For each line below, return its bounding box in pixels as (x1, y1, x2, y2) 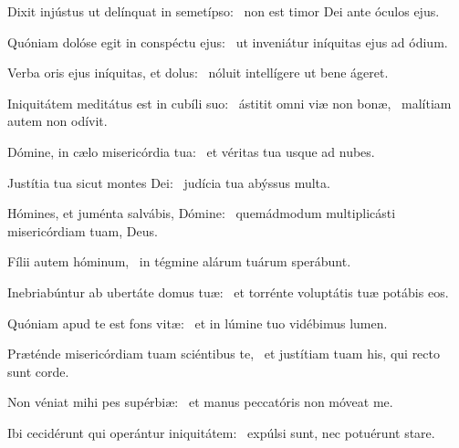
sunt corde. (7, 361, 69, 380)
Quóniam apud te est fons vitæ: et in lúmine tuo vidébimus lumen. (7, 313, 388, 332)
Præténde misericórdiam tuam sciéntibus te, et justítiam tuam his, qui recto (7, 344, 440, 363)
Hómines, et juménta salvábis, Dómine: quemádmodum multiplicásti (7, 203, 396, 223)
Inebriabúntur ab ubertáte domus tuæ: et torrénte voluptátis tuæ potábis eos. (7, 282, 449, 301)
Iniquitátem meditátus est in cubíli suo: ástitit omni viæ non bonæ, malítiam (7, 93, 452, 112)
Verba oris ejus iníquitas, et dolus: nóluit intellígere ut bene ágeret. (7, 63, 389, 82)
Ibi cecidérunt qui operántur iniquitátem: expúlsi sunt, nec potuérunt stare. (7, 422, 435, 442)
